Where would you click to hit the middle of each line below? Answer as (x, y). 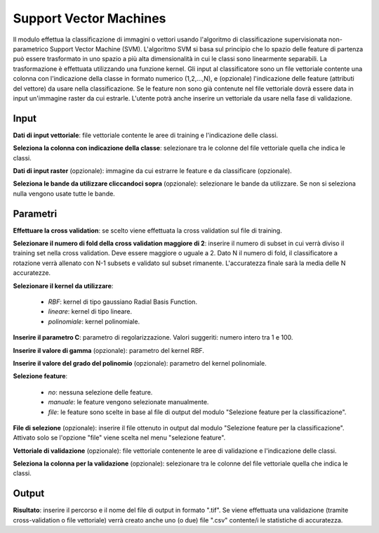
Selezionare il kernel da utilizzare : (63, 285)
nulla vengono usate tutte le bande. (64, 193)
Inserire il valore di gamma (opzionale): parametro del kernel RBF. (109, 350)
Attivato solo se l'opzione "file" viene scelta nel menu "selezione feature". (119, 438)
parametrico (31, 49)
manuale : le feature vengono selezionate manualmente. (128, 402)
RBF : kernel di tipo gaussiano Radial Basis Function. (123, 302)
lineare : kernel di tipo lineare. (90, 312)
